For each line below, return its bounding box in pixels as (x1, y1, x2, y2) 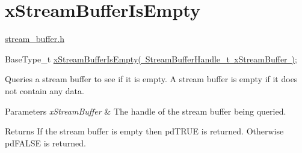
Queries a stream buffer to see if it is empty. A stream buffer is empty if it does (5, 73, 298, 85)
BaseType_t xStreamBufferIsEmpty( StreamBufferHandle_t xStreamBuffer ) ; (5, 52, 297, 65)
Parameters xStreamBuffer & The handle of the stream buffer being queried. (5, 104, 286, 117)
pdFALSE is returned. (5, 136, 86, 149)
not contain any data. (5, 84, 84, 97)
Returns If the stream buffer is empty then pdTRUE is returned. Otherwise (5, 125, 284, 137)
